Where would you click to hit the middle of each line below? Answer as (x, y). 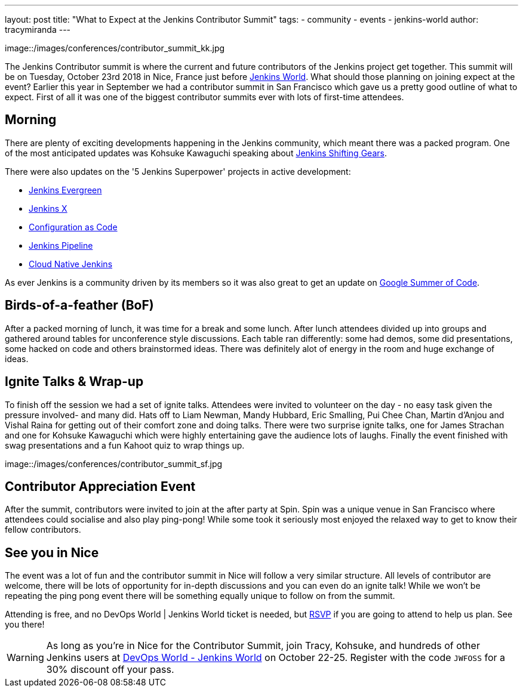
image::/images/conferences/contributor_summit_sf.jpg (114, 464)
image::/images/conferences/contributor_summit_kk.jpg (115, 48)
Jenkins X (48, 208)
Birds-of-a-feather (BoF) (79, 305)
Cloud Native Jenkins (71, 264)
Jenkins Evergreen (65, 190)
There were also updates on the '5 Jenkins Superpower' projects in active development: (178, 171)
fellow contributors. (43, 530)
